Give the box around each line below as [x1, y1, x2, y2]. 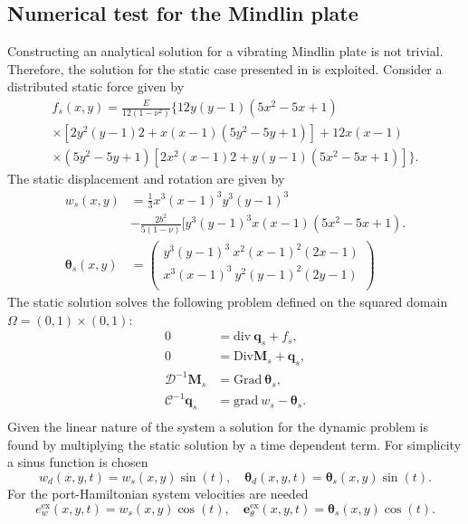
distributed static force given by [7, 77, 185, 96]
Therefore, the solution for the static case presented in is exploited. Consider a [7, 59, 443, 78]
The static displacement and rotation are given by [7, 169, 285, 188]
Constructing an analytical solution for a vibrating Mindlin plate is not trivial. [7, 42, 444, 61]
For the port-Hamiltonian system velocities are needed [7, 483, 309, 502]
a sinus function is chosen [7, 453, 148, 472]
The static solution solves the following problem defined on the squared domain [7, 292, 448, 311]
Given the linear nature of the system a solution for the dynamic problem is [7, 417, 428, 436]
